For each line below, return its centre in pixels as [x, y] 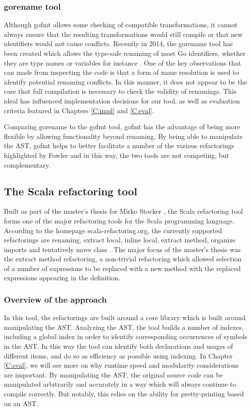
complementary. [27, 164]
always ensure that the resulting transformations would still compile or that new [123, 34]
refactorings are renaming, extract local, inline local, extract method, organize [120, 240]
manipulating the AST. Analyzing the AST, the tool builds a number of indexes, [124, 327]
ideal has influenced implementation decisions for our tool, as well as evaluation [122, 100]
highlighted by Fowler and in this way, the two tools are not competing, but [117, 155]
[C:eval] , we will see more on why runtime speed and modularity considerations [121, 365]
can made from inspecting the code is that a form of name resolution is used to [121, 72]
